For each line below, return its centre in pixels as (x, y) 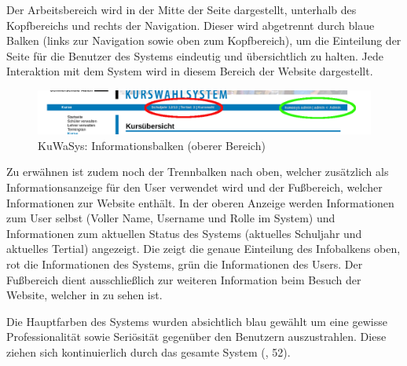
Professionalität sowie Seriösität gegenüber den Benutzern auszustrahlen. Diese (196, 337)
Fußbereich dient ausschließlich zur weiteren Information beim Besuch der (184, 279)
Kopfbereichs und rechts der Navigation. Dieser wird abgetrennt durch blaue (191, 25)
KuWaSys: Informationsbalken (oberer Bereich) (152, 145)
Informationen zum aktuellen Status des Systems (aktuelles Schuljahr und (184, 233)
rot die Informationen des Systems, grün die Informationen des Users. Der (185, 264)
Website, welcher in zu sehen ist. (84, 295)
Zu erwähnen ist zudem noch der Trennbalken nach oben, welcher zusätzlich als (198, 172)
